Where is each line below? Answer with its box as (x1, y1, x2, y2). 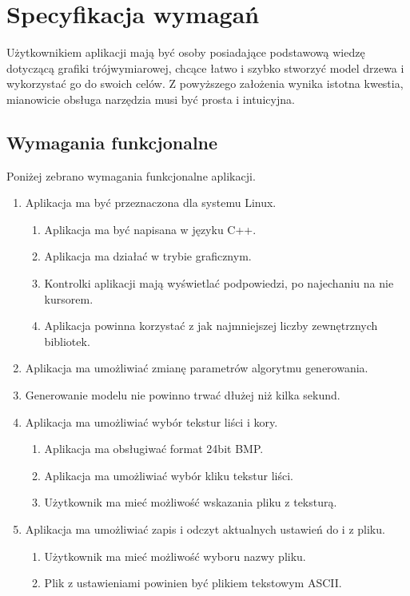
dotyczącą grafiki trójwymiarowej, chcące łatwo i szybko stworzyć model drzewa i (6, 59, 404, 76)
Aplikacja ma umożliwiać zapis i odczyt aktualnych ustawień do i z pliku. (25, 521, 385, 538)
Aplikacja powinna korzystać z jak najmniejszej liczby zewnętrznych (44, 317, 378, 334)
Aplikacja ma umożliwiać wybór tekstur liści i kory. (25, 413, 278, 430)
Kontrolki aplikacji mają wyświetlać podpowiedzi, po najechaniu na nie (44, 275, 394, 292)
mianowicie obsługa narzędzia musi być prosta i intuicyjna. (6, 90, 295, 107)
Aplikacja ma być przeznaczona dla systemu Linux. (25, 194, 277, 211)
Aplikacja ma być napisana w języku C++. (44, 221, 257, 237)
